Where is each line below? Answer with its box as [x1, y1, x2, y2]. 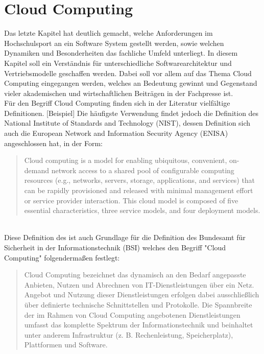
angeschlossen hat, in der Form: [4, 137, 103, 148]
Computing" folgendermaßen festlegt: [4, 252, 120, 263]
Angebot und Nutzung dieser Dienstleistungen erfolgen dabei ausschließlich [24, 289, 259, 300]
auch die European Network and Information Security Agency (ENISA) [4, 128, 228, 138]
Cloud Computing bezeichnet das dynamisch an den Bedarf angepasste [24, 269, 246, 280]
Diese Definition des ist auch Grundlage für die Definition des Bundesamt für [4, 232, 246, 243]
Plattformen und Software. [24, 339, 108, 350]
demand [24, 164, 50, 175]
